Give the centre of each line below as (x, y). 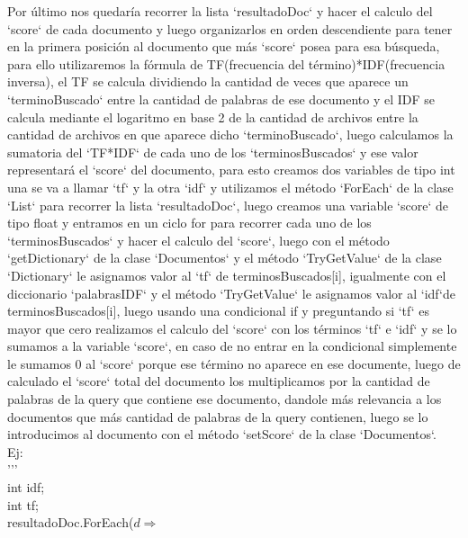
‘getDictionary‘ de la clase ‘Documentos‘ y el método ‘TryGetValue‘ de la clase (225, 258)
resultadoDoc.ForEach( (71, 522)
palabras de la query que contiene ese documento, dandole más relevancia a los (225, 399)
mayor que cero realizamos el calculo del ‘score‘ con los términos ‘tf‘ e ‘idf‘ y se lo (232, 328)
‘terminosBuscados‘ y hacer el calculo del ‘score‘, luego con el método (198, 240)
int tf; (23, 504)
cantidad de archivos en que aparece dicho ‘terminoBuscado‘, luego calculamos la (230, 134)
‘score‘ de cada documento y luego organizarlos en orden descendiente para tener (230, 28)
